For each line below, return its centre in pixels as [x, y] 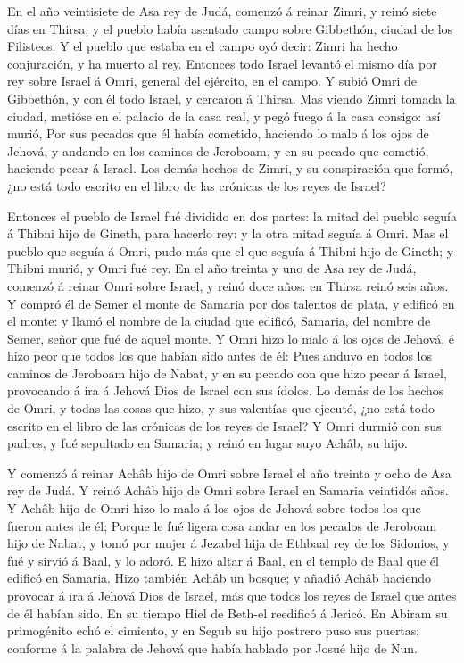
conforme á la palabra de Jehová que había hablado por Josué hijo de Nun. [212, 647]
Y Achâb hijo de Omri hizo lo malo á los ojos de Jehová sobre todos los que [214, 508]
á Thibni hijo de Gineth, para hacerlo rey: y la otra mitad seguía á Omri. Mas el [228, 233]
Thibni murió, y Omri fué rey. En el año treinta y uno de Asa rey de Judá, [212, 268]
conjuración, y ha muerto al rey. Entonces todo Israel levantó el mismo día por [222, 63]
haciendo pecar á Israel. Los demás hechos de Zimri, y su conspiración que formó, [230, 168]
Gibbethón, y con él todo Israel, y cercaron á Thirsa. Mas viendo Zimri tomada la [232, 98]
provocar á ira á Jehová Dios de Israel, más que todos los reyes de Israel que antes [232, 595]
